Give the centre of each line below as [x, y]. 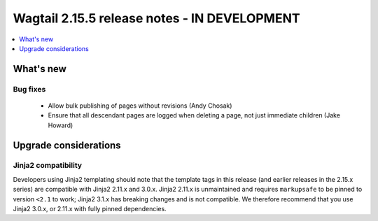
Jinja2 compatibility [48, 166]
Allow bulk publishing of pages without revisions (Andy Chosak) [140, 106]
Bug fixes [29, 89]
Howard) [61, 125]
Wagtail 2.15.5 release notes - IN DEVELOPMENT [156, 18]
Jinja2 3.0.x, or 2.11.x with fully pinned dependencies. [90, 209]
